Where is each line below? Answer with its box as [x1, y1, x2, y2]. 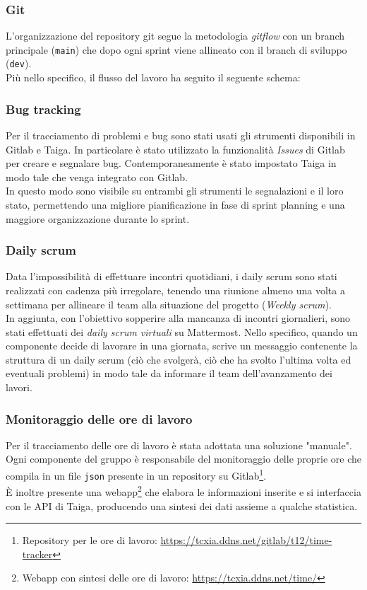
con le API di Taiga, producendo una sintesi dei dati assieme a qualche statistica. [6, 498, 358, 513]
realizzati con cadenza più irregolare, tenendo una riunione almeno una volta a [6, 282, 345, 297]
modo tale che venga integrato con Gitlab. [6, 169, 188, 184]
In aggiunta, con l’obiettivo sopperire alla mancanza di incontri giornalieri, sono [6, 311, 351, 325]
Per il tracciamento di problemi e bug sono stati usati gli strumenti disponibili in [6, 127, 356, 142]
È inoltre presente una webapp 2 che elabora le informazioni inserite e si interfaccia [6, 482, 361, 499]
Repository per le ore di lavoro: [22, 533, 157, 548]
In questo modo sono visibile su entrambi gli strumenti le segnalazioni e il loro [6, 183, 344, 198]
